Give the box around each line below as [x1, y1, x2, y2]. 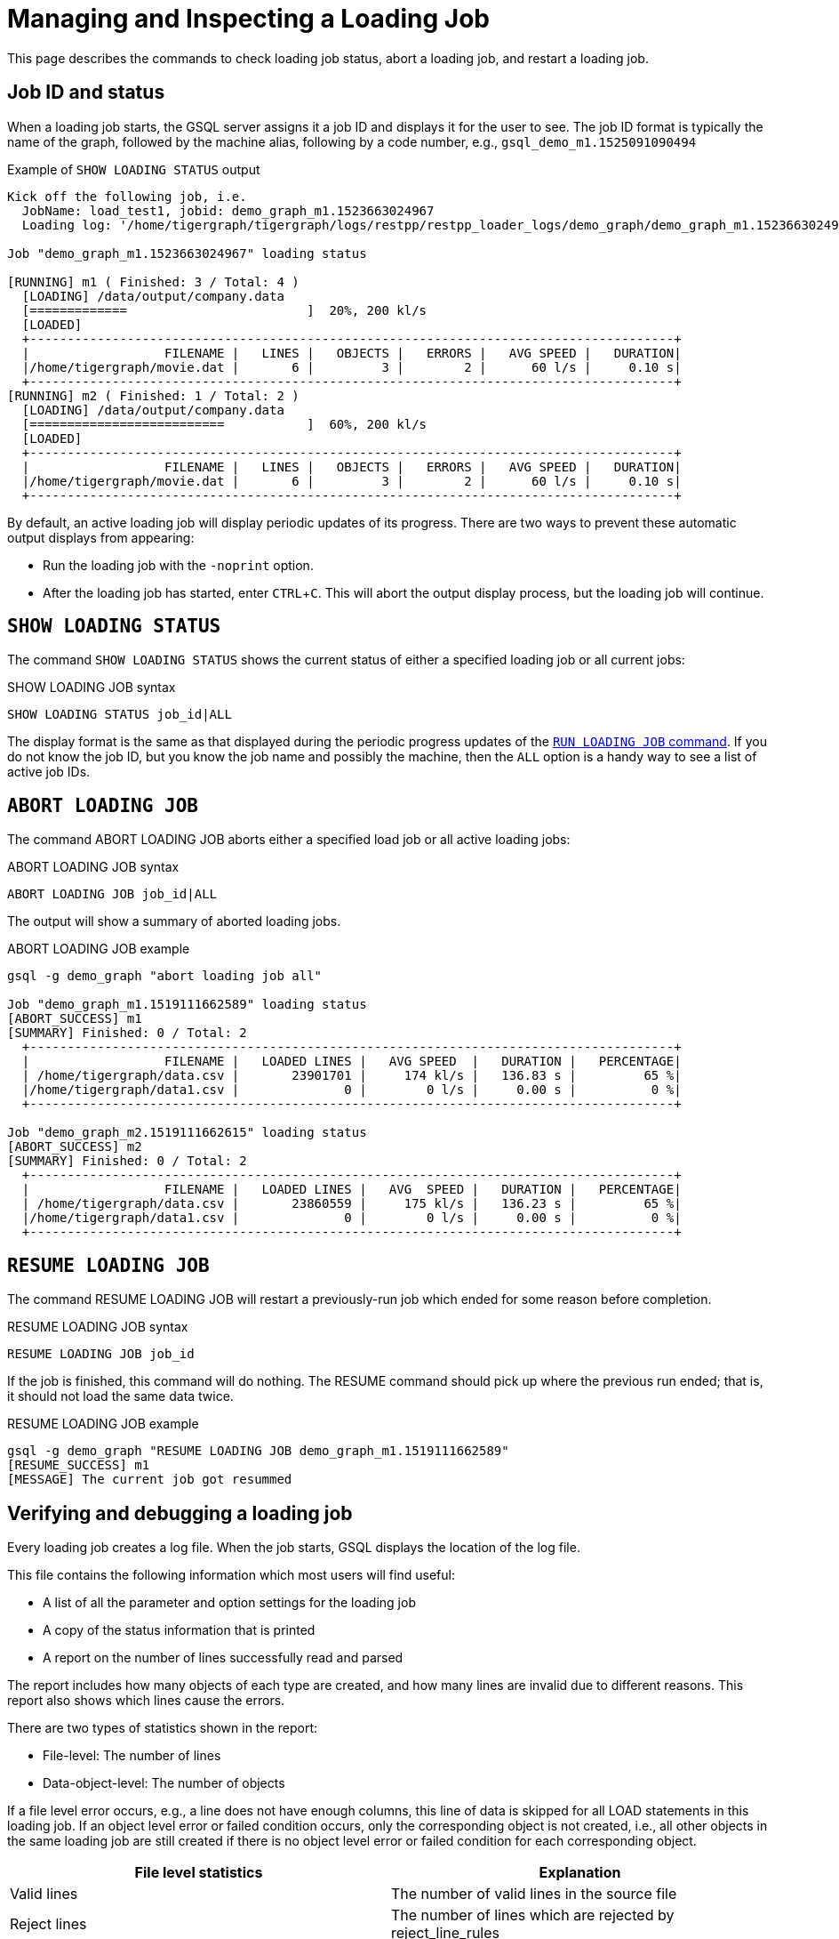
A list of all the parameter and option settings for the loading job [43, 1594, 416, 1610]
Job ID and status [7, 81, 165, 104]
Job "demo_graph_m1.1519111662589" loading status [7, 997, 367, 1012]
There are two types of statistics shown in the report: [7, 1719, 318, 1735]
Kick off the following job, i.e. [7, 189, 247, 204]
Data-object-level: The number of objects [43, 1774, 285, 1790]
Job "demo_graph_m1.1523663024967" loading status [7, 245, 367, 261]
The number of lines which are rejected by [391, 1905, 675, 1924]
